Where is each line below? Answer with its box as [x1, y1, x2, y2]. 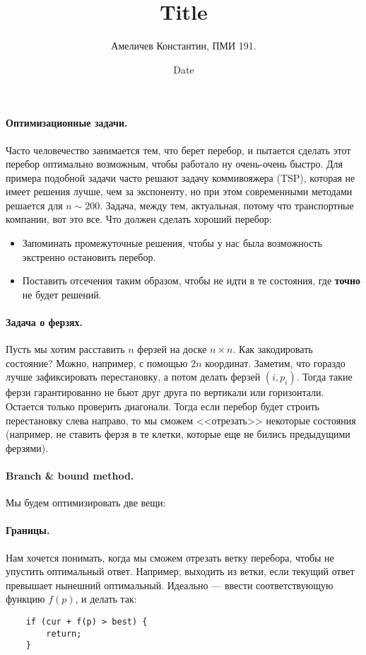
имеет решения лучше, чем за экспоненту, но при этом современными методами [6, 184, 353, 199]
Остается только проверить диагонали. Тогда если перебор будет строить [6, 399, 319, 414]
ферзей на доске [137, 342, 207, 357]
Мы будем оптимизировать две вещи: [6, 495, 166, 510]
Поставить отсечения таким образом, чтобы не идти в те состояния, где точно [22, 273, 361, 288]
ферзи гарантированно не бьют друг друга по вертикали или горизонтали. [6, 385, 324, 400]
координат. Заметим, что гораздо [205, 355, 346, 370]
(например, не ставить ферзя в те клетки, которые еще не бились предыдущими [6, 427, 350, 441]
